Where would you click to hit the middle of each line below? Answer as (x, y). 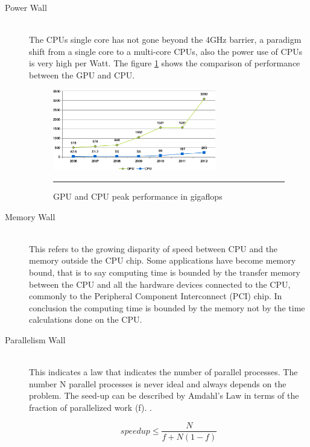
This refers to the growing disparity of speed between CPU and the (153, 248)
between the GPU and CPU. (82, 74)
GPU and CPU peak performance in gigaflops (138, 196)
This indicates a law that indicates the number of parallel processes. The (163, 372)
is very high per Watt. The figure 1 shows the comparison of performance (165, 63)
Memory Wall (30, 216)
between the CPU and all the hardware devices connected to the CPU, (160, 284)
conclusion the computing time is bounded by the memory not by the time (167, 307)
